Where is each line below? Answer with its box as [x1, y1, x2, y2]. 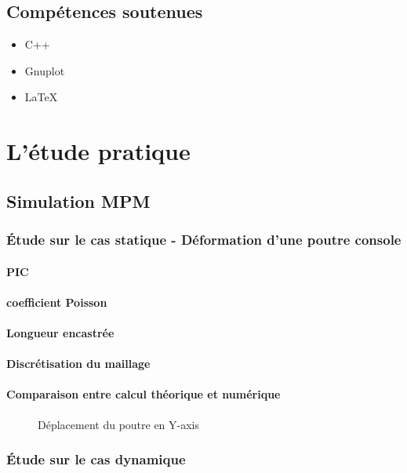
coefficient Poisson [6, 293, 107, 310]
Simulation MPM [6, 188, 151, 213]
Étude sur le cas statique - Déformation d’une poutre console [6, 230, 402, 249]
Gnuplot [24, 62, 65, 78]
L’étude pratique [6, 135, 191, 167]
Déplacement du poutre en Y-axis [38, 416, 200, 432]
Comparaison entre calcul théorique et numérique [6, 386, 281, 402]
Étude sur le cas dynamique [6, 449, 186, 469]
